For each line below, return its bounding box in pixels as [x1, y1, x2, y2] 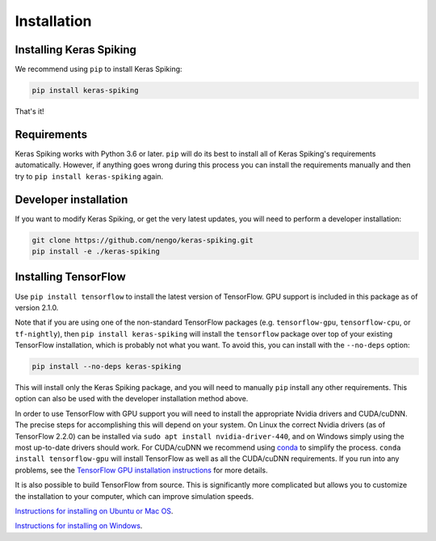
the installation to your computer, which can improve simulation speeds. [15, 491, 254, 501]
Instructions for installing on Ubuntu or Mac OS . [15, 505, 174, 516]
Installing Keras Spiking [15, 43, 136, 57]
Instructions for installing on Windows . [15, 521, 143, 531]
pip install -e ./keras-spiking [31, 247, 161, 256]
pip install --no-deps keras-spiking [31, 362, 182, 371]
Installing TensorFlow [15, 270, 127, 284]
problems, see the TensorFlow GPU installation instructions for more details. [15, 465, 268, 475]
